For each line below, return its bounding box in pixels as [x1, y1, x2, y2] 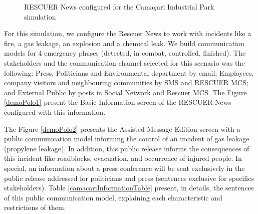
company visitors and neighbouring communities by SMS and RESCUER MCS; [4, 77, 248, 88]
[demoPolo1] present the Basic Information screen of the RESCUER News [4, 97, 231, 107]
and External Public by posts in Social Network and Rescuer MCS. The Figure [4, 87, 247, 97]
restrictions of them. [4, 202, 66, 212]
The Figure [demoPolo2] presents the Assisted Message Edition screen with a [4, 123, 240, 134]
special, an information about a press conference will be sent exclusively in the [4, 162, 245, 173]
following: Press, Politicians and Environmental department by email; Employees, [4, 67, 254, 78]
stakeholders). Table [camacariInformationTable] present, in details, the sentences [4, 182, 254, 193]
